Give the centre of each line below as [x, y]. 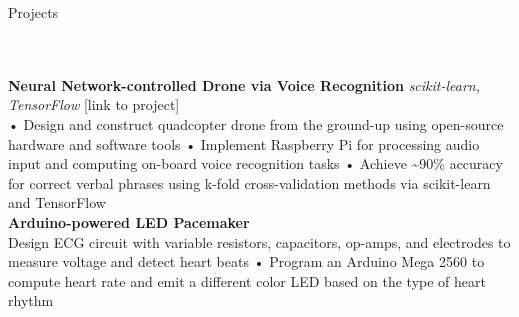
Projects [33, 12]
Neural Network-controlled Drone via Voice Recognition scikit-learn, [244, 84]
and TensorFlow [57, 202]
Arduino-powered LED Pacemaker [129, 221]
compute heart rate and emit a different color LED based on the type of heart [247, 280]
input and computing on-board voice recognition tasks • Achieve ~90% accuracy [255, 163]
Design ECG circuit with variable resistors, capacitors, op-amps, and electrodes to [259, 241]
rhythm [31, 300]
